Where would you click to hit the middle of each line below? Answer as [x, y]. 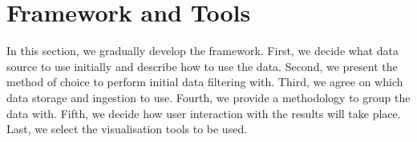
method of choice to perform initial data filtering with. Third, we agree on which [205, 82]
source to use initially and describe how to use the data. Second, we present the [202, 66]
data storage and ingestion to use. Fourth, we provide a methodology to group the [208, 97]
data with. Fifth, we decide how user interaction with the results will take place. [204, 113]
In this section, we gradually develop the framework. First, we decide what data [203, 51]
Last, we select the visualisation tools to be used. [127, 129]
